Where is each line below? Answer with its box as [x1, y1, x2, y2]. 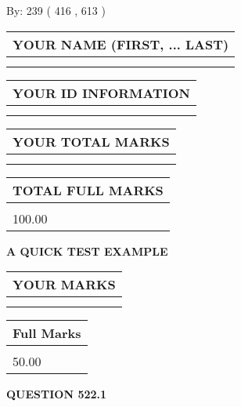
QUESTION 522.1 [6, 386, 107, 402]
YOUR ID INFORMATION [13, 83, 190, 102]
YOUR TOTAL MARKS [13, 132, 170, 151]
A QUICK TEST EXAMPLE [6, 242, 168, 259]
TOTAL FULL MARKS [13, 180, 164, 199]
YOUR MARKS [13, 275, 116, 294]
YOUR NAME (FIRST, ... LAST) [13, 35, 229, 53]
